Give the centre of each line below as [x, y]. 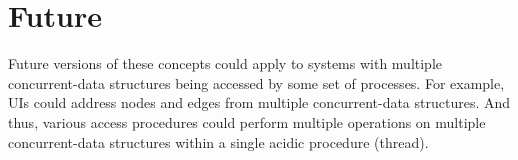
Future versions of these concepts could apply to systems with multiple [225, 63]
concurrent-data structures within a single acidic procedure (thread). [218, 141]
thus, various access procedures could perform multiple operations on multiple [247, 121]
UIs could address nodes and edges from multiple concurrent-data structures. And [259, 102]
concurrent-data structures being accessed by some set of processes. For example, [256, 82]
